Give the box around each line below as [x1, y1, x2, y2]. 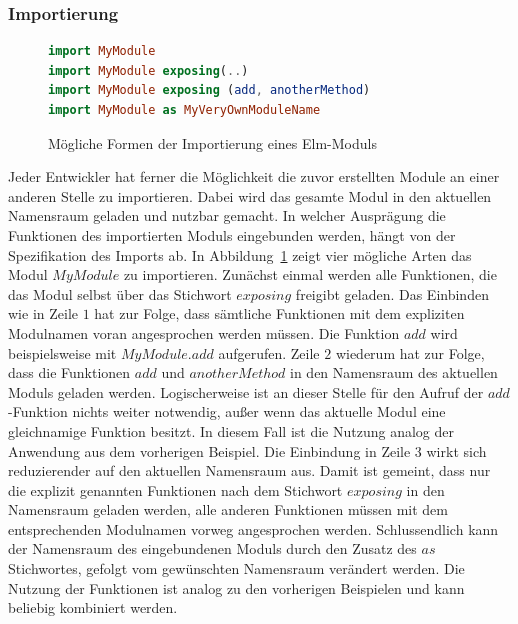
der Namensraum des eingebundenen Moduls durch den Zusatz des [8, 538, 417, 559]
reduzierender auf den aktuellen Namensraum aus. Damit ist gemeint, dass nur [8, 460, 491, 481]
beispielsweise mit [8, 342, 117, 363]
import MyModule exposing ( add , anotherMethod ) [48, 83, 371, 98]
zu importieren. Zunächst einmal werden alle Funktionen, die [123, 264, 497, 285]
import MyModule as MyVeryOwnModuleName [48, 103, 321, 117]
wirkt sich [426, 440, 487, 461]
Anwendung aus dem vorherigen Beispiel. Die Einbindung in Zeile [8, 440, 411, 461]
